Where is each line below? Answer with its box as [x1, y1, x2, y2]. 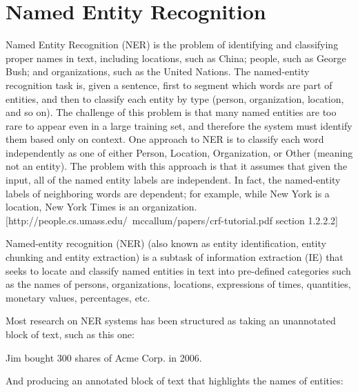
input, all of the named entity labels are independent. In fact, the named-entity [6, 173, 341, 187]
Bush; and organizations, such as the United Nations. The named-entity [6, 64, 310, 79]
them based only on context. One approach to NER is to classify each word [6, 132, 324, 146]
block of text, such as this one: [6, 327, 135, 341]
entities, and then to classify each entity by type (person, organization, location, [6, 91, 344, 106]
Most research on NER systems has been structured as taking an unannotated [6, 313, 336, 328]
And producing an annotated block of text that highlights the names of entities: [6, 373, 344, 388]
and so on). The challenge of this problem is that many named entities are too [6, 105, 337, 119]
